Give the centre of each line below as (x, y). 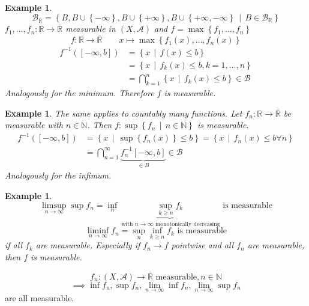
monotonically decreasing (188, 224)
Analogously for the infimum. (58, 175)
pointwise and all (202, 245)
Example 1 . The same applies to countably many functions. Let (124, 113)
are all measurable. (40, 298)
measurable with (34, 125)
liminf (98, 231)
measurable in (91, 29)
